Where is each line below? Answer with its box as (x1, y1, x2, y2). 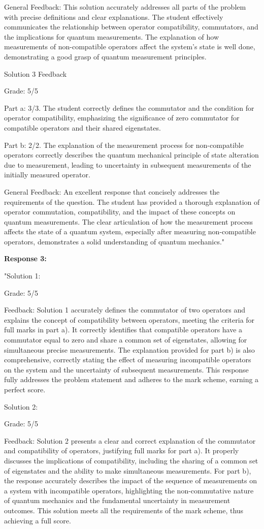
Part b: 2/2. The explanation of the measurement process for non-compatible (4, 139, 244, 150)
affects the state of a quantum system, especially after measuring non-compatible (4, 226, 256, 237)
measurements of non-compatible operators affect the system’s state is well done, (4, 41, 255, 52)
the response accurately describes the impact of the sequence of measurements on (4, 475, 257, 486)
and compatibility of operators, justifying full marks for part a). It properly (4, 445, 239, 456)
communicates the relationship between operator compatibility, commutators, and (4, 21, 258, 32)
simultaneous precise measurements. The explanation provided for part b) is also (4, 344, 255, 355)
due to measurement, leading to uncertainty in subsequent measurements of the (4, 159, 251, 170)
